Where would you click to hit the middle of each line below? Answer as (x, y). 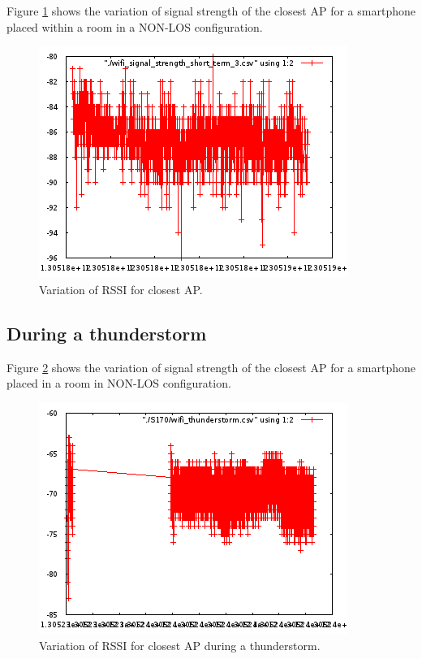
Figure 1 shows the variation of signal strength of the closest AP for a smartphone (211, 11)
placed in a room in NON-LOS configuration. (119, 383)
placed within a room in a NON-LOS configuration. (135, 26)
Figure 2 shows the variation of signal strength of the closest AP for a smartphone (211, 367)
